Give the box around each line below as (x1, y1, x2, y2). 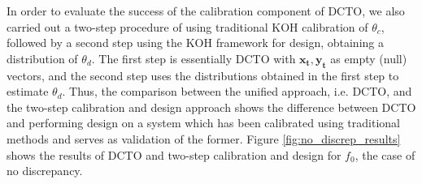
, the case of (355, 146, 415, 163)
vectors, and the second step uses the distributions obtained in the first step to (7, 66, 399, 83)
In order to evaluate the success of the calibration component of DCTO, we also (7, 2, 405, 19)
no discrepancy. (7, 162, 83, 179)
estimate (7, 83, 49, 100)
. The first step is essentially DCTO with (91, 49, 296, 66)
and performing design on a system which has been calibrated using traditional (7, 114, 400, 131)
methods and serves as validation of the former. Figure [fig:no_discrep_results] (7, 130, 401, 147)
